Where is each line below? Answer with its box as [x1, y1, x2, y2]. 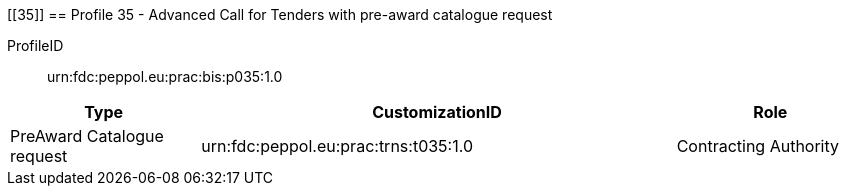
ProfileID [7, 37, 64, 54]
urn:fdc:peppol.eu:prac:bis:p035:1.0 [47, 68, 283, 85]
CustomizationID [372, 102, 502, 122]
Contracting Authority [676, 136, 840, 156]
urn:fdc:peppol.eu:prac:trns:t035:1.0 [201, 136, 474, 156]
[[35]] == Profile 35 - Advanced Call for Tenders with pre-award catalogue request [7, 6, 553, 23]
